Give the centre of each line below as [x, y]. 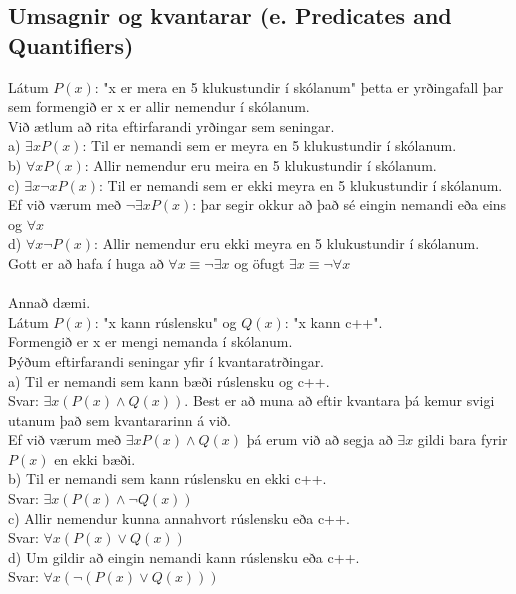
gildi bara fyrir [462, 439]
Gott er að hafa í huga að [86, 262]
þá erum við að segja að [319, 439]
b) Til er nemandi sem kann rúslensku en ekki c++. [167, 478]
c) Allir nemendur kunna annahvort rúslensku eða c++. [179, 517]
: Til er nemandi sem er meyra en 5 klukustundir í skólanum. [269, 145]
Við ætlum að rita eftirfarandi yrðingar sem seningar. [171, 125]
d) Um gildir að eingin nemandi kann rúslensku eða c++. [184, 556]
